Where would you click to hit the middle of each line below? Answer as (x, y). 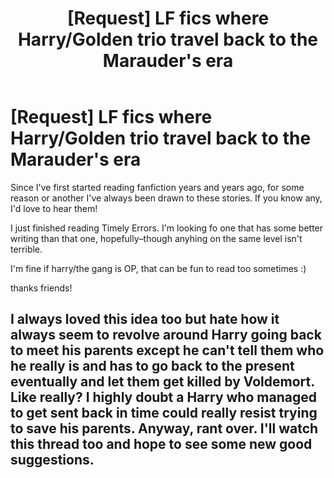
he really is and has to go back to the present (152, 366)
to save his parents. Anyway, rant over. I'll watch (164, 428)
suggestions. (52, 460)
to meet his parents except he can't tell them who (167, 350)
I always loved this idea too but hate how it (145, 319)
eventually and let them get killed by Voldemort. (162, 382)
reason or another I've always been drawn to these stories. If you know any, (166, 198)
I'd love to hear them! (54, 208)
